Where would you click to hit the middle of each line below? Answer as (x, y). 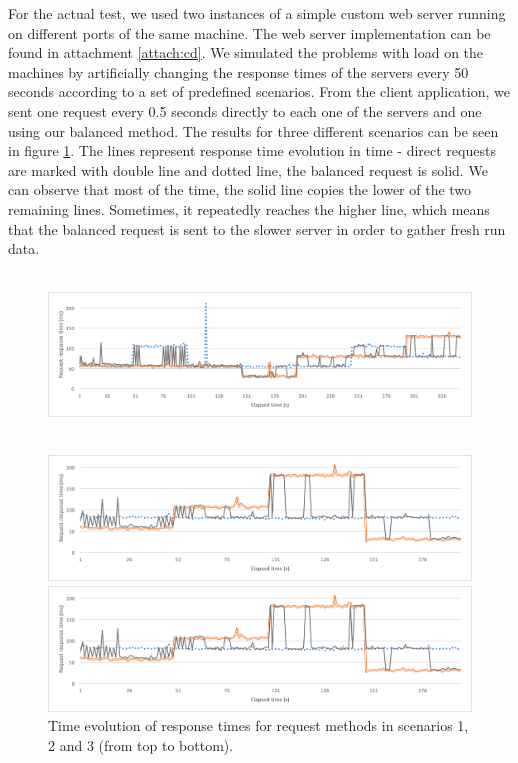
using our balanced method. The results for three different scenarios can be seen (253, 130)
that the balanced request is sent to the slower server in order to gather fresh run (257, 228)
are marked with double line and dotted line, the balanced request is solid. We (248, 169)
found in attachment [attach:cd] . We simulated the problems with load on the (246, 52)
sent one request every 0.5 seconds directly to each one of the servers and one (245, 110)
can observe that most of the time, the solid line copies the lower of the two (240, 189)
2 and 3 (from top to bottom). (141, 744)
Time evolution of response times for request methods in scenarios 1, (258, 725)
